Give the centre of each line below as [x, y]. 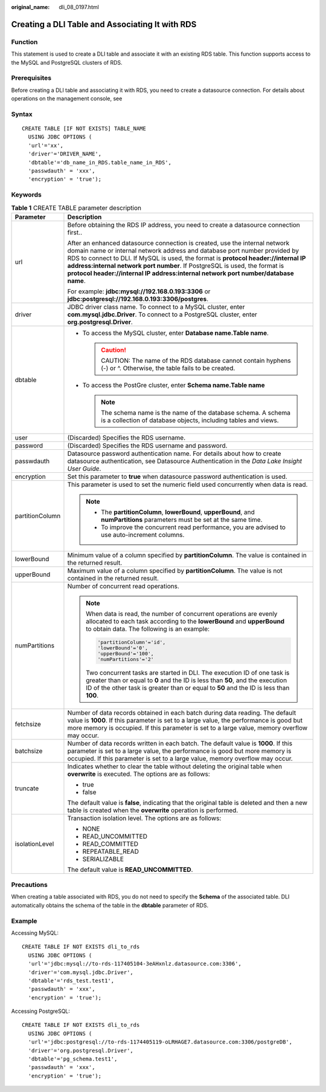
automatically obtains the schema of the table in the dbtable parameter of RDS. [110, 905]
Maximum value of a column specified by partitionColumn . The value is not [175, 570]
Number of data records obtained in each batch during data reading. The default [182, 712]
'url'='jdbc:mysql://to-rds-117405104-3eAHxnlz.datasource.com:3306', [135, 964]
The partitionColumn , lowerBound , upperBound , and [177, 512]
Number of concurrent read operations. [123, 586]
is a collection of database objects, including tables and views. [190, 420]
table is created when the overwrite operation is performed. [153, 810]
